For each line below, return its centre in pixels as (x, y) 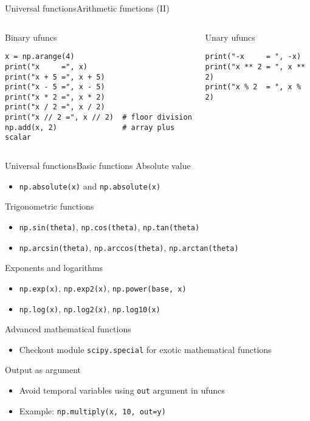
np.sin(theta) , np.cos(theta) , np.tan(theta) (109, 226)
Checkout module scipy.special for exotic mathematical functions (145, 349)
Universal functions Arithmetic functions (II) (87, 8)
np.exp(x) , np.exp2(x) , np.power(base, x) (103, 288)
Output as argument (43, 370)
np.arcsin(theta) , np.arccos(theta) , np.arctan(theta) (129, 247)
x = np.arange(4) (40, 57)
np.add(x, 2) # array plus (90, 127)
